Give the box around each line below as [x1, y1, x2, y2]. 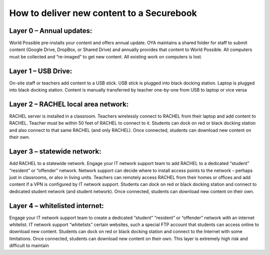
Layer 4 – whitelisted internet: [9, 201, 104, 210]
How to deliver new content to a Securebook [9, 7, 197, 18]
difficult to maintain [9, 242, 49, 248]
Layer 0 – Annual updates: [9, 26, 92, 35]
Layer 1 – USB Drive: [9, 66, 72, 75]
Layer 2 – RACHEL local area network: [9, 100, 129, 108]
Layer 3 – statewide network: [9, 147, 101, 156]
